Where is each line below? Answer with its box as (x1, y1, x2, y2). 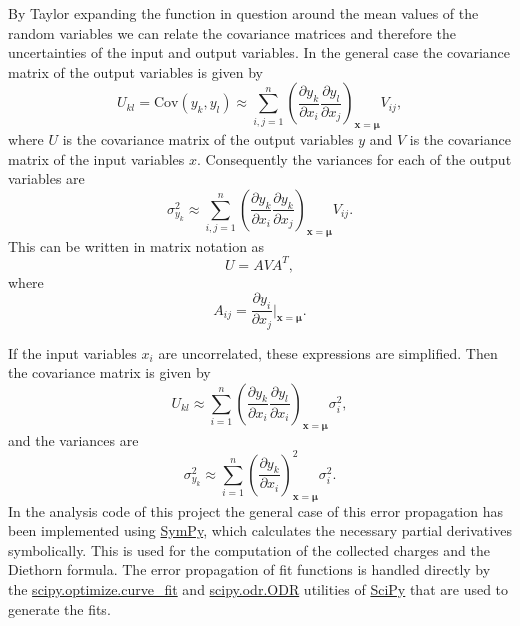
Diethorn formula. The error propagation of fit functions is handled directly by (8, 559, 491, 580)
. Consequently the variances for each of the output (197, 148, 512, 169)
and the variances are (8, 429, 139, 450)
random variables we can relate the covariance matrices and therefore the (8, 22, 456, 43)
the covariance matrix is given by (8, 362, 211, 383)
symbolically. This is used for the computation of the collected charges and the (8, 539, 490, 560)
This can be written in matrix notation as (8, 235, 265, 256)
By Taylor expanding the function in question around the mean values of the (8, 3, 479, 23)
